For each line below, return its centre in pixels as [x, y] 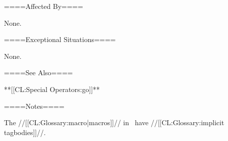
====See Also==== [38, 72]
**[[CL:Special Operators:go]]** [52, 89]
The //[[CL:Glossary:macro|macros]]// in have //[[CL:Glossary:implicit [114, 122]
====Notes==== [34, 106]
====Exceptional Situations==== [60, 39]
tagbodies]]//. [25, 132]
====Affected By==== [44, 6]
